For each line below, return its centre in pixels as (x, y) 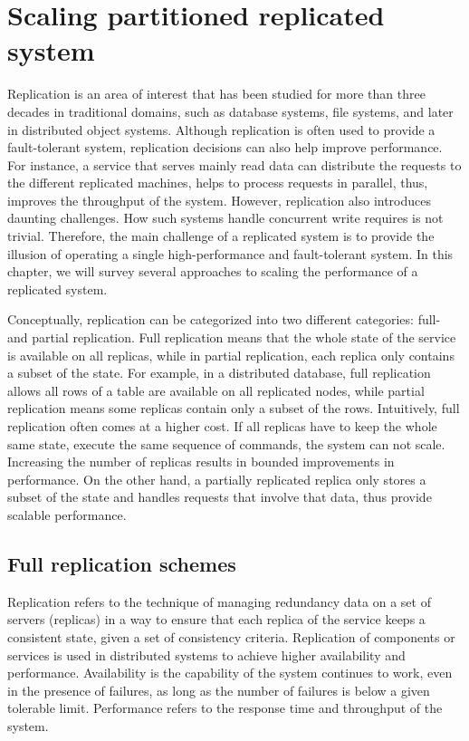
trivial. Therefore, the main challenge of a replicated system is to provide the (221, 236)
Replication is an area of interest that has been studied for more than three (216, 94)
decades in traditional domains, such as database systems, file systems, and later (230, 111)
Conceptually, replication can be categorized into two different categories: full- (224, 319)
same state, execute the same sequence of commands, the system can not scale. (226, 443)
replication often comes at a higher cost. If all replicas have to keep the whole (222, 426)
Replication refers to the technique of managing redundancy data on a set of (219, 601)
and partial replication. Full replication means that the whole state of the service (232, 337)
